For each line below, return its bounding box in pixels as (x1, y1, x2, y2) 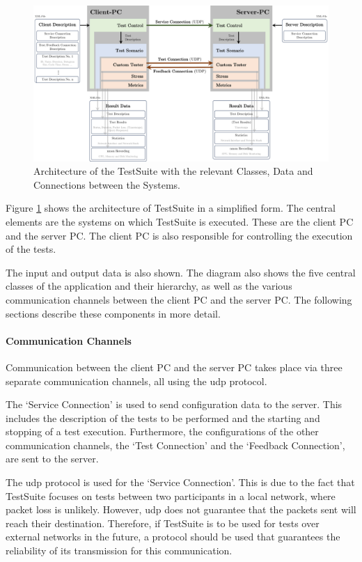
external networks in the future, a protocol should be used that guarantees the (6, 529, 340, 544)
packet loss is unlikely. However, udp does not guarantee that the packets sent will (6, 502, 356, 517)
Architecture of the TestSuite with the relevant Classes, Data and (33, 164, 313, 178)
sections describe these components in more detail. (6, 306, 221, 320)
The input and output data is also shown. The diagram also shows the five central (6, 265, 356, 279)
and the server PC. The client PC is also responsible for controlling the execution (6, 228, 353, 242)
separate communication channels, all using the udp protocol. (6, 373, 267, 388)
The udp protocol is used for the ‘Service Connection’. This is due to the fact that (6, 475, 355, 490)
